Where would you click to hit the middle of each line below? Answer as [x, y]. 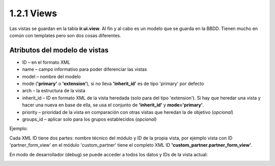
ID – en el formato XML [46, 62]
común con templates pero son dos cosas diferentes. [65, 35]
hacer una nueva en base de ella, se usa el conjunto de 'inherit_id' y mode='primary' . [113, 105]
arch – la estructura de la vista [54, 91]
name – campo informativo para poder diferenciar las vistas [85, 69]
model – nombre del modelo [51, 76]
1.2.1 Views [33, 13]
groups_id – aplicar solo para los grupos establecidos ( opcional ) [90, 119]
